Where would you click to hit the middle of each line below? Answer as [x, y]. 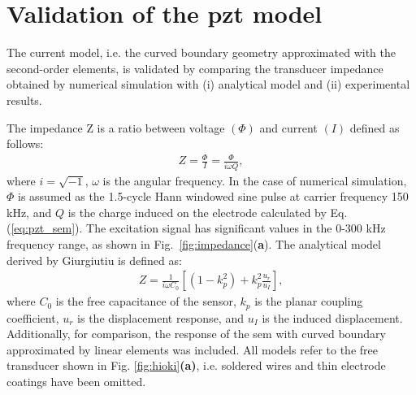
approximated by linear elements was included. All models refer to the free [192, 349]
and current [288, 127]
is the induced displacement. [332, 317]
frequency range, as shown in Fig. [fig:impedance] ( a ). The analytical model [194, 243]
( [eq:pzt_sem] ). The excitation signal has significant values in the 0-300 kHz [196, 228]
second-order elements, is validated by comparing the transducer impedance [195, 68]
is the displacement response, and [160, 317]
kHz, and [29, 212]
